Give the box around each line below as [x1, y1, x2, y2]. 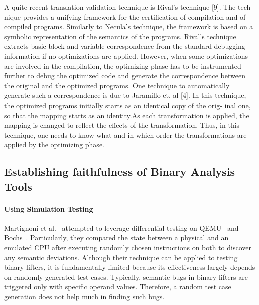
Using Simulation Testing [4, 203, 93, 214]
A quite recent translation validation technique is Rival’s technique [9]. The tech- [4, 2, 253, 12]
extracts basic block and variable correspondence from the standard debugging [4, 41, 245, 51]
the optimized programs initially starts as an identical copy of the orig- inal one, [4, 99, 251, 110]
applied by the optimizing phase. [4, 139, 104, 150]
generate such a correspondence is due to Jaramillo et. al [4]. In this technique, [4, 90, 246, 100]
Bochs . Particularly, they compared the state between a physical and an [4, 232, 229, 243]
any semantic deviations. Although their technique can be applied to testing [4, 252, 238, 262]
